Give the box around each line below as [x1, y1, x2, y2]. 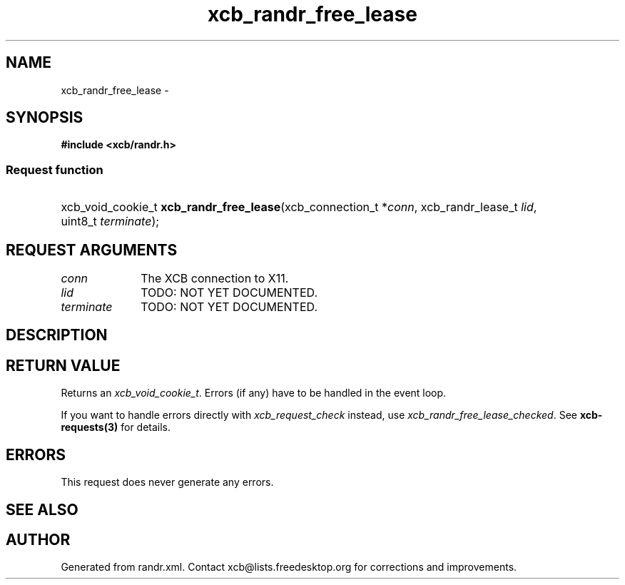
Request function [6, 162, 103, 177]
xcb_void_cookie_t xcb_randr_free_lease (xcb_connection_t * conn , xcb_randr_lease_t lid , [61, 200, 537, 215]
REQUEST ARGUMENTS [6, 240, 178, 259]
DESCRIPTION [6, 326, 108, 345]
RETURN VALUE [6, 356, 121, 375]
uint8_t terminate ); [61, 214, 160, 229]
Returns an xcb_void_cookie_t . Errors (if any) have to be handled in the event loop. [61, 387, 447, 400]
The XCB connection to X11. [141, 271, 289, 286]
